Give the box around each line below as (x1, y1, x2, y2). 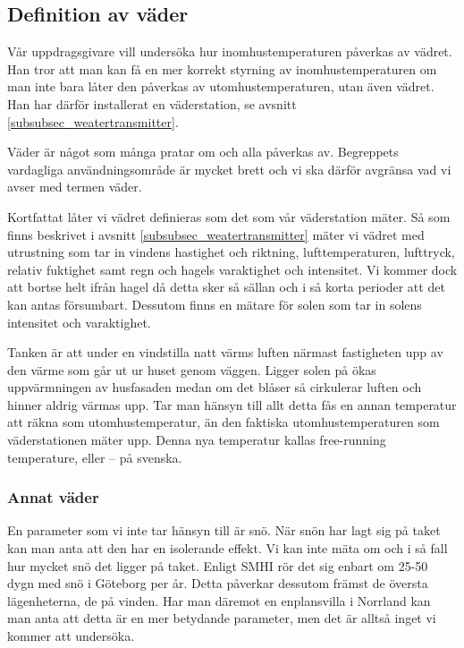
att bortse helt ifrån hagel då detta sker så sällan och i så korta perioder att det (7, 277, 445, 296)
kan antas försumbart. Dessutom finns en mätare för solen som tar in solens (7, 294, 422, 313)
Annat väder (7, 486, 99, 508)
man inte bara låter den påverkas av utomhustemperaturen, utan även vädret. (7, 77, 434, 96)
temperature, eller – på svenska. (7, 448, 182, 466)
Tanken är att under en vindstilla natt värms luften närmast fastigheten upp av (7, 343, 443, 362)
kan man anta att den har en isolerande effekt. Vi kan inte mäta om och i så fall (7, 539, 448, 558)
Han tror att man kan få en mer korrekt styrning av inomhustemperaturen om (7, 59, 437, 78)
